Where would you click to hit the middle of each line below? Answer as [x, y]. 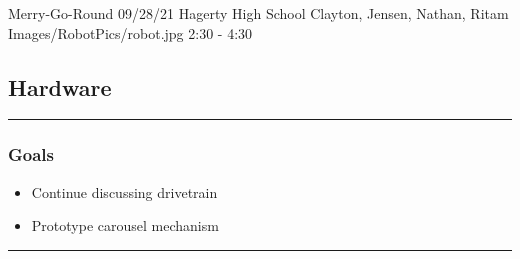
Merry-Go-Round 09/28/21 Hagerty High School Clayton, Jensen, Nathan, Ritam [258, 13]
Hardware [60, 86]
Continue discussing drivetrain [124, 191]
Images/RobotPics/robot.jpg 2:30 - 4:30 [130, 32]
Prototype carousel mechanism [125, 225]
